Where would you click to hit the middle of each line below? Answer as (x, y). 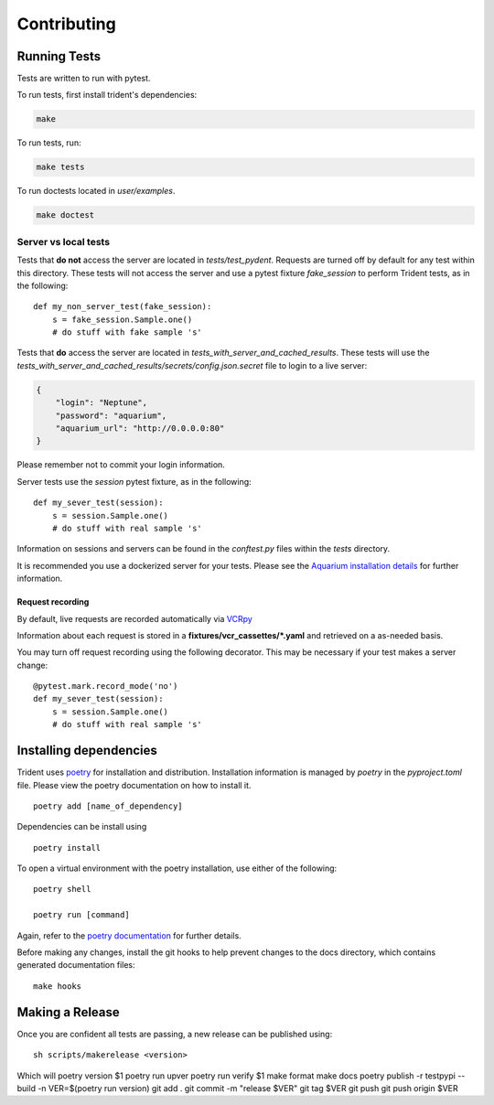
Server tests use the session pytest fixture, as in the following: (134, 481)
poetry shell (62, 889)
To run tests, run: (49, 143)
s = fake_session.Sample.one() (122, 319)
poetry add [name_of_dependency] (108, 806)
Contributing (66, 24)
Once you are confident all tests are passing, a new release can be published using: (175, 1034)
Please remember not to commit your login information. (121, 465)
